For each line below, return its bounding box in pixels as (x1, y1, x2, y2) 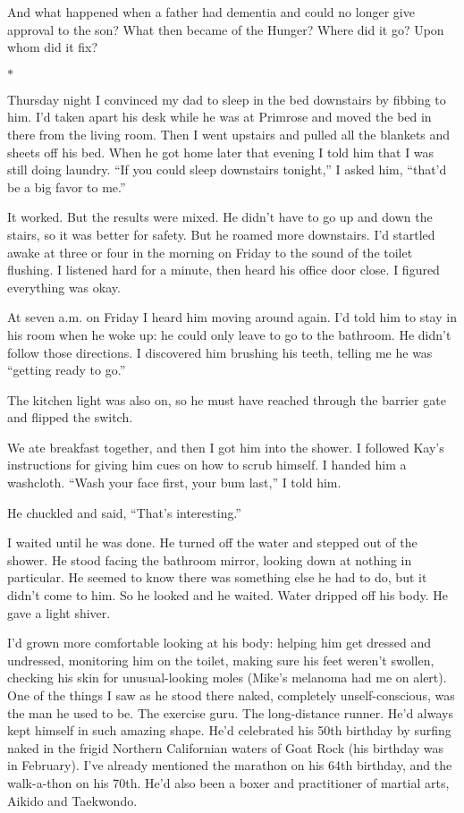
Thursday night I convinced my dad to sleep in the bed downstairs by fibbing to (7, 89, 446, 108)
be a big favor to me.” (7, 177, 126, 196)
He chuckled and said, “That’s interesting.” (7, 503, 241, 521)
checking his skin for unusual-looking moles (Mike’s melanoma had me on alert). (7, 668, 447, 687)
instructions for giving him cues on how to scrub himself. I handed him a (7, 455, 407, 474)
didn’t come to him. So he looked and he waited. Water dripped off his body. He (7, 586, 448, 605)
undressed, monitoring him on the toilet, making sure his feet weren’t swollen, (7, 650, 434, 669)
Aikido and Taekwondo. (7, 791, 138, 809)
